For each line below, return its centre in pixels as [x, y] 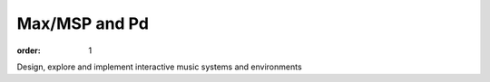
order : [29, 50]
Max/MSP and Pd [83, 23]
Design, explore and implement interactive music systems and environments [160, 67]
